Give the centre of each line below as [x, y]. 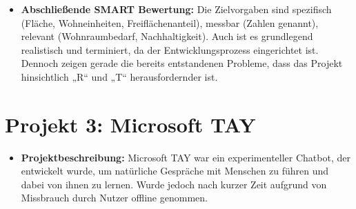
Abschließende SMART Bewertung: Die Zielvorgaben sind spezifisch [176, 9]
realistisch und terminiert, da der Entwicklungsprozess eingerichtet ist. [170, 49]
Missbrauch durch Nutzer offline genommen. [114, 198]
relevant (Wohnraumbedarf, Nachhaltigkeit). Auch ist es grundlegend [167, 36]
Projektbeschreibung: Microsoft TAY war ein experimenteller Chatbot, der [186, 157]
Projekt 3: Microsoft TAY [130, 124]
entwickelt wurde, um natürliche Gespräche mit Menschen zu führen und [175, 171]
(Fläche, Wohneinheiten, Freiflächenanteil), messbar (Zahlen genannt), [170, 22]
